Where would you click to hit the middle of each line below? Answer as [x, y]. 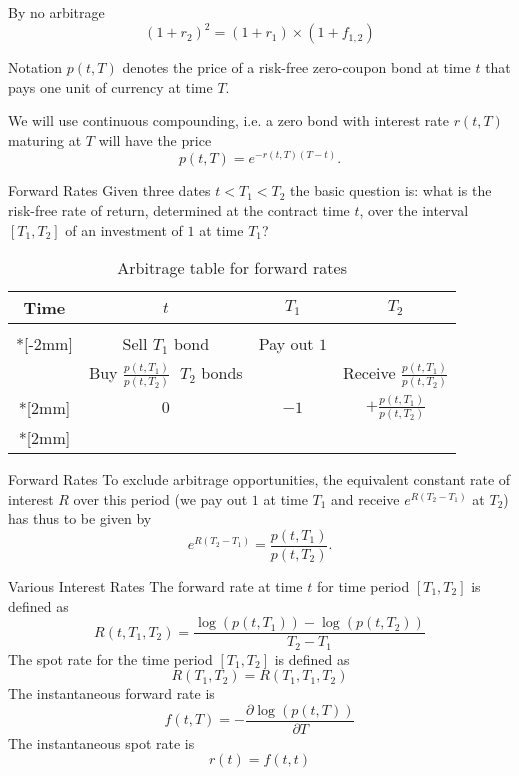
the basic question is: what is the [391, 190]
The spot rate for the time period [110, 658]
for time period [363, 585]
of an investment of [124, 229]
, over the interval [414, 210]
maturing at [45, 139]
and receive [365, 498]
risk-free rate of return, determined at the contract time [179, 210]
